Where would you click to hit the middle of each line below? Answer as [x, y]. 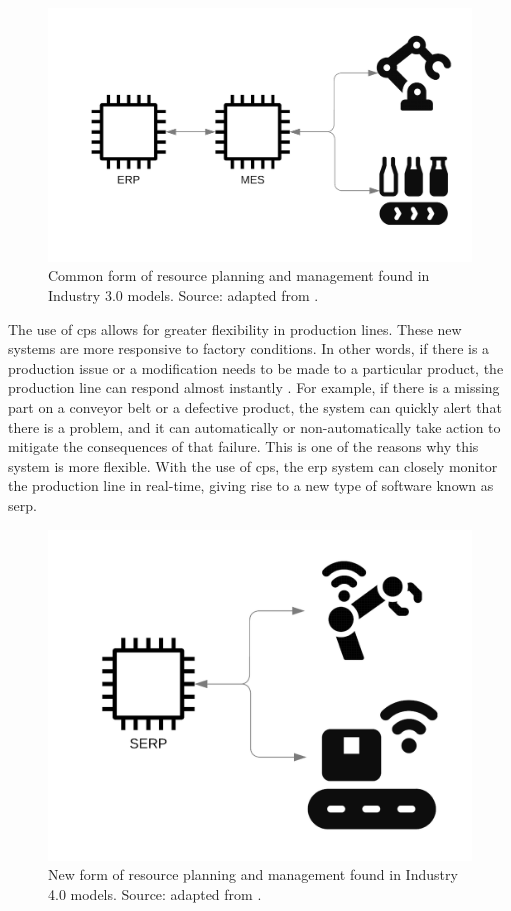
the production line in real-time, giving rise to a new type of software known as [251, 485]
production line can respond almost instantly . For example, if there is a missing [254, 387]
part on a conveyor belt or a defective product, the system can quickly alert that [255, 406]
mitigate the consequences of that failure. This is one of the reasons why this [243, 446]
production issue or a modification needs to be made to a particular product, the [256, 367]
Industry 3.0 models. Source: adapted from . [183, 295]
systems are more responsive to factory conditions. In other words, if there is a [249, 348]
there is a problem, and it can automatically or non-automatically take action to [254, 426]
